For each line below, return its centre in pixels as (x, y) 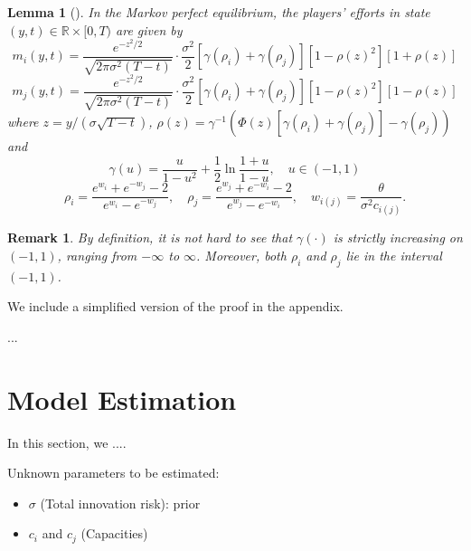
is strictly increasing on (398, 237)
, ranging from (97, 255)
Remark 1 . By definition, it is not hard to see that (150, 237)
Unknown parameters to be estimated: (113, 473)
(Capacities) (114, 533)
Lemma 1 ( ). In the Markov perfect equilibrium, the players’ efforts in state (219, 12)
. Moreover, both (241, 255)
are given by (149, 29)
